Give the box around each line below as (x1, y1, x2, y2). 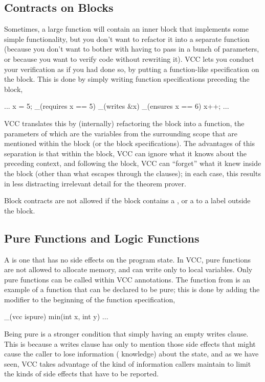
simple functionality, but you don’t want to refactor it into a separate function (4, 33, 250, 44)
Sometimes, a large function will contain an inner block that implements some (4, 23, 249, 34)
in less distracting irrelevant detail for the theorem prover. (4, 178, 186, 188)
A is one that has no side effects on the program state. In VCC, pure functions (4, 254, 251, 265)
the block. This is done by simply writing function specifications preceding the (4, 74, 250, 84)
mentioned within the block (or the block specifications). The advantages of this (4, 138, 255, 149)
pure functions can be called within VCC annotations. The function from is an (4, 274, 251, 284)
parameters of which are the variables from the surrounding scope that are (4, 128, 238, 138)
